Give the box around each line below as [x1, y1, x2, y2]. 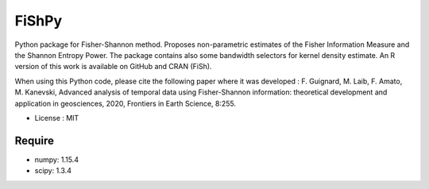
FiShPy [14, 12, 63, 29]
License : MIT [34, 113, 79, 122]
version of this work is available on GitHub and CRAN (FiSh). [14, 62, 212, 71]
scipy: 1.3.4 [34, 166, 71, 175]
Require [14, 133, 55, 147]
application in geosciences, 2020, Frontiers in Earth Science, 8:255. [14, 98, 237, 108]
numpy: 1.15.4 [34, 155, 79, 164]
